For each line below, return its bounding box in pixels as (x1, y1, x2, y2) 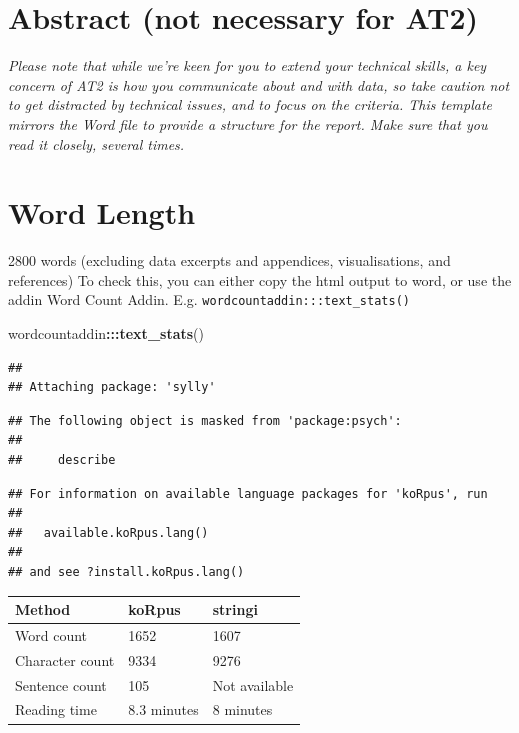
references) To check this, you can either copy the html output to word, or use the (8, 269, 512, 290)
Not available (212, 674, 294, 695)
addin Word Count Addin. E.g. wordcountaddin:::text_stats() (8, 289, 410, 310)
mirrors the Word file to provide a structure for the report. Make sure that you (8, 113, 488, 134)
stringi (212, 599, 258, 620)
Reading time (15, 699, 97, 720)
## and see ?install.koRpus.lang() (8, 565, 245, 579)
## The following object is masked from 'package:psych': (8, 413, 402, 428)
